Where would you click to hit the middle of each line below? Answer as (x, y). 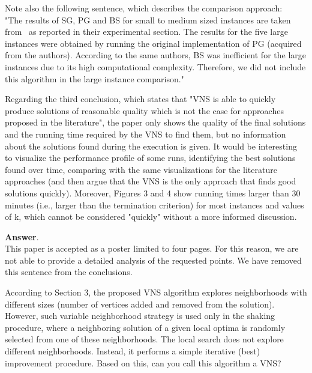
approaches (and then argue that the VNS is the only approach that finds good (151, 181)
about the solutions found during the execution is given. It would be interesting (151, 146)
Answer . (22, 236)
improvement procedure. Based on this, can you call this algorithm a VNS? (143, 362)
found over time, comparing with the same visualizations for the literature (141, 169)
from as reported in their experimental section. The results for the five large (146, 32)
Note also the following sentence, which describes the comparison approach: (144, 8)
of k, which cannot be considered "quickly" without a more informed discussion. (151, 217)
